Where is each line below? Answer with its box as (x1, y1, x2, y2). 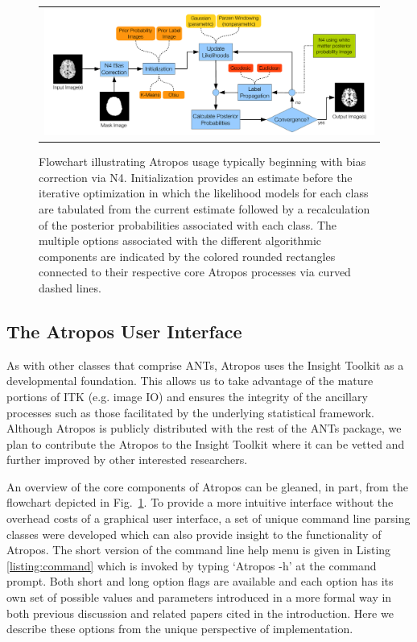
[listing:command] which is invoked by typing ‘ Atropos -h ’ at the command (6, 557, 377, 574)
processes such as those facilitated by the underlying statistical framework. (6, 404, 374, 420)
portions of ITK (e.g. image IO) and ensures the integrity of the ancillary (6, 387, 368, 404)
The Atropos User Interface (6, 318, 242, 343)
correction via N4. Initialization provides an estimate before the (39, 168, 353, 185)
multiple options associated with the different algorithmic (39, 232, 322, 249)
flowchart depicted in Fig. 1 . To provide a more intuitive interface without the (6, 494, 394, 511)
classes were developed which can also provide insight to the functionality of (6, 525, 382, 542)
